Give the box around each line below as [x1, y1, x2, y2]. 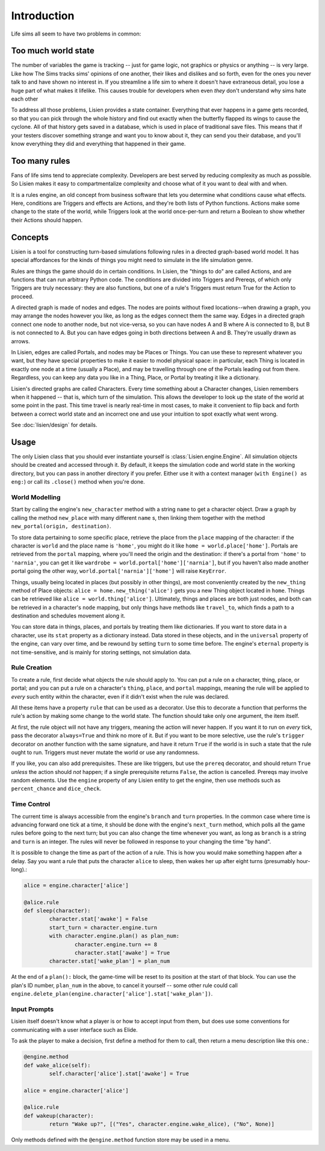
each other [11, 95, 39, 102]
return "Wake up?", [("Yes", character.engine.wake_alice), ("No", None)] [49, 1121, 275, 1128]
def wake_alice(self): [23, 1062, 91, 1068]
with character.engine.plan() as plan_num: [49, 932, 180, 940]
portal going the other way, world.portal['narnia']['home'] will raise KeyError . [11, 567, 227, 575]
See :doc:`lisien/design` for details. [11, 422, 97, 429]
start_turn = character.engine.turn [49, 924, 158, 931]
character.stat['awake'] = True [74, 949, 170, 956]
